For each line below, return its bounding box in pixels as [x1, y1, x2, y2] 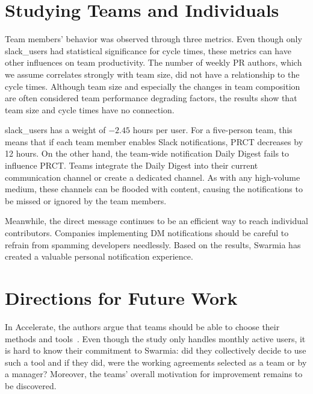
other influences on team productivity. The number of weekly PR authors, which [5, 56, 302, 69]
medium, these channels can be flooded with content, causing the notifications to [5, 183, 303, 195]
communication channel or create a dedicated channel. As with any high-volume [5, 170, 300, 183]
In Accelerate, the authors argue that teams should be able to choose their [5, 320, 280, 333]
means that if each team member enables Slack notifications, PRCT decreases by [5, 135, 303, 148]
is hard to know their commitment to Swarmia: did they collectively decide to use [5, 344, 306, 357]
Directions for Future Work [5, 286, 238, 310]
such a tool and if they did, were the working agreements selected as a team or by [5, 355, 307, 368]
